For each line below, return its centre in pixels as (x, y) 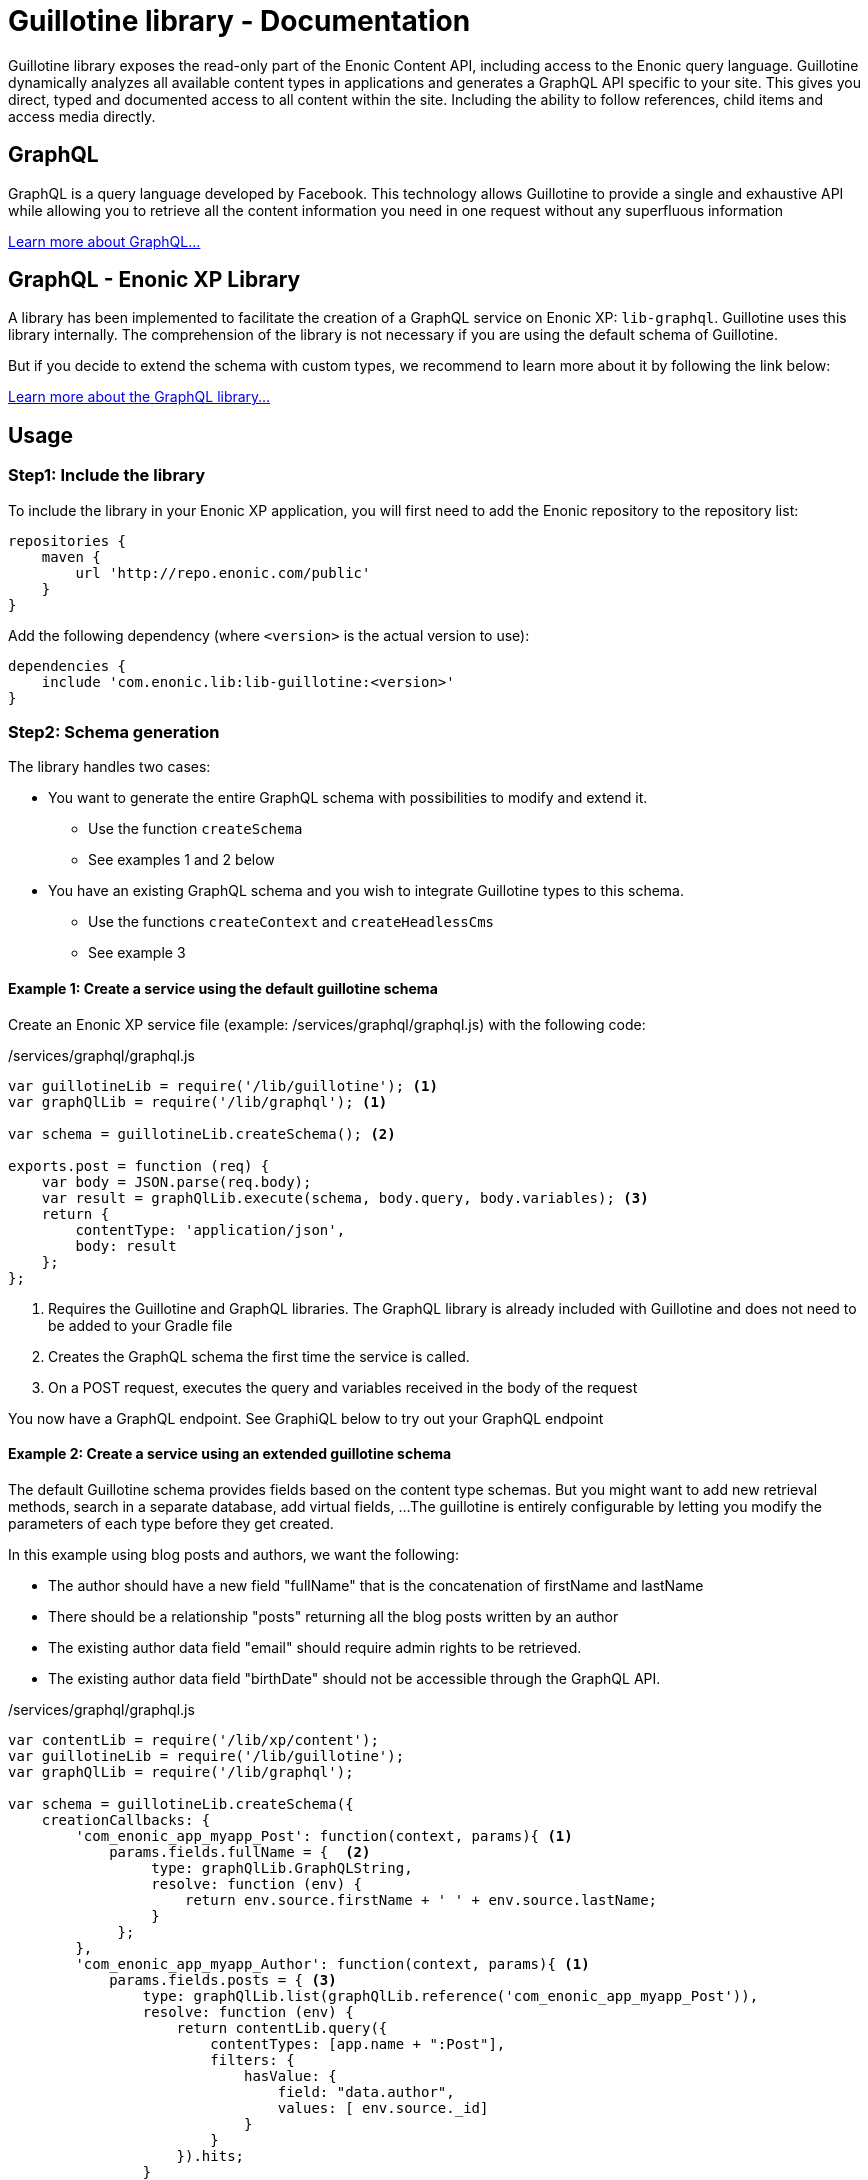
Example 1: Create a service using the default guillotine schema (223, 989)
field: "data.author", (366, 2091)
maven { (71, 556)
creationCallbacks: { (126, 1819)
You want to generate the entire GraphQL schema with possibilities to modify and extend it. (348, 798)
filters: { (252, 2059)
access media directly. (82, 116)
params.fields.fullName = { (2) (240, 1851)
